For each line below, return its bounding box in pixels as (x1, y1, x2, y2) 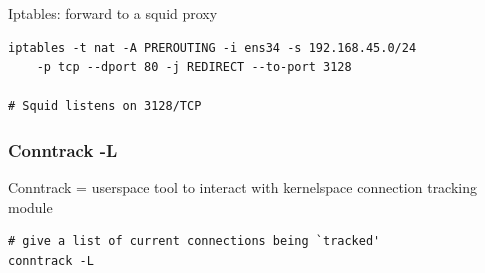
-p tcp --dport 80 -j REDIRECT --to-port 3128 (36, 60, 352, 75)
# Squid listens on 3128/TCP (8, 99, 202, 114)
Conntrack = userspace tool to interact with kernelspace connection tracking (8, 177, 478, 198)
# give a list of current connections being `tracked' (8, 234, 381, 249)
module (8, 196, 53, 217)
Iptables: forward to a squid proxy (8, 3, 218, 23)
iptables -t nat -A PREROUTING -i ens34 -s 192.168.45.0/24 (8, 40, 417, 55)
